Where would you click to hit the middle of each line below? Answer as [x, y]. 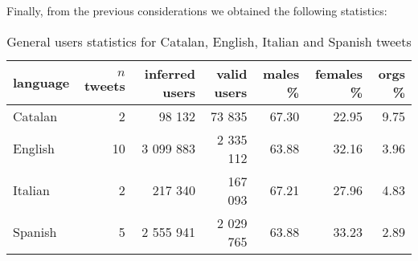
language [41, 83]
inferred [170, 73]
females [338, 73]
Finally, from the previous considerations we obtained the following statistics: [197, 10]
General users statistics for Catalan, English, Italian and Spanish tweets [209, 41]
